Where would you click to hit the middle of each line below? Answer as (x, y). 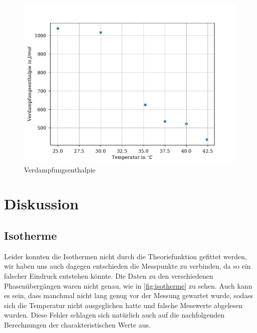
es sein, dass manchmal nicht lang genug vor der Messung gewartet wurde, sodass (128, 295)
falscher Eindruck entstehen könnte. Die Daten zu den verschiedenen (109, 275)
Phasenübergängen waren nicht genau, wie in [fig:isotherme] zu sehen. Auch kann (128, 285)
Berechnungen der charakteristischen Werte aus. (77, 324)
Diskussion (41, 204)
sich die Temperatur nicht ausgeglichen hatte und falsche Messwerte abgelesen (124, 305)
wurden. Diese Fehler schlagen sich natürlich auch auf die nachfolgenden (114, 315)
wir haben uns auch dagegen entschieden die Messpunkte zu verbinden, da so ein (128, 266)
